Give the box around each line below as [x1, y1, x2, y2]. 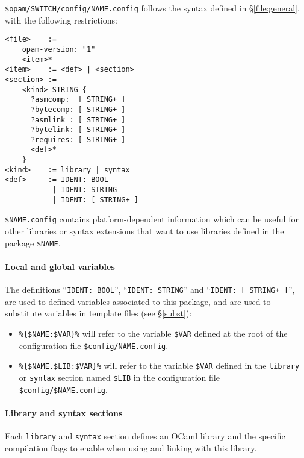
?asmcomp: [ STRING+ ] [30, 95, 126, 104]
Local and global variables [5, 260, 115, 272]
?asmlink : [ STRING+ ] [30, 115, 126, 124]
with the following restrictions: [5, 13, 117, 26]
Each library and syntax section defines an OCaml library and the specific [5, 430, 285, 442]
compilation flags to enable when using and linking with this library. [5, 441, 257, 454]
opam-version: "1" [22, 45, 96, 54]
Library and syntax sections [5, 406, 123, 419]
